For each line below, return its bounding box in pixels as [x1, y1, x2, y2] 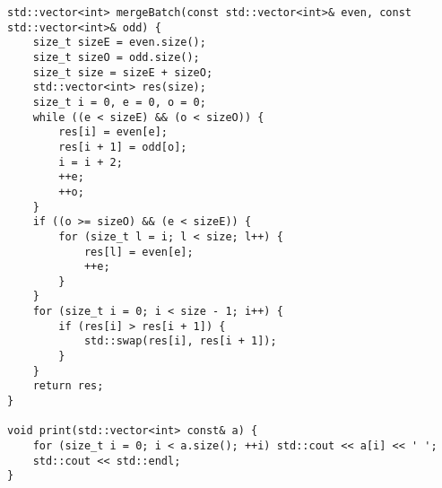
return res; [32, 379, 104, 393]
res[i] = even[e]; [58, 126, 168, 139]
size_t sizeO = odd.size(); [32, 50, 200, 64]
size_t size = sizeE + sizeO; [32, 65, 213, 79]
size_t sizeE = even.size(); [32, 36, 206, 49]
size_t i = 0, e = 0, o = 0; [32, 95, 206, 109]
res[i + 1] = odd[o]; [58, 140, 187, 153]
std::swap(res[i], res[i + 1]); [83, 335, 277, 348]
